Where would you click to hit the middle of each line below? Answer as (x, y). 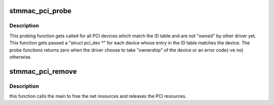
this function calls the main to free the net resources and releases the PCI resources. (98, 96)
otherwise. (21, 57)
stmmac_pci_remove (43, 71)
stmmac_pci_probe (40, 11)
